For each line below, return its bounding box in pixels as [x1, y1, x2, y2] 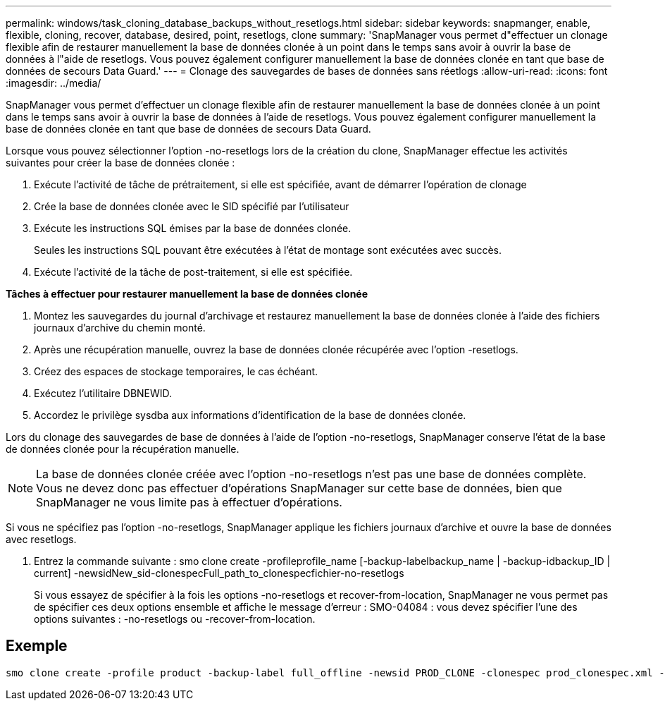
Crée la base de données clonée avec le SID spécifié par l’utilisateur [34, 200, 349, 212]
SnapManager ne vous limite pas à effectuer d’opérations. [36, 495, 342, 509]
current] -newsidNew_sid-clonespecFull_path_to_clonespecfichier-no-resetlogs [34, 567, 404, 579]
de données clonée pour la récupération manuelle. [6, 443, 240, 455]
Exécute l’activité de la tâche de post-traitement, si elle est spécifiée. [34, 266, 353, 278]
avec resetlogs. [6, 533, 77, 545]
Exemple [6, 637, 68, 655]
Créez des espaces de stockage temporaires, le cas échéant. [34, 365, 318, 377]
